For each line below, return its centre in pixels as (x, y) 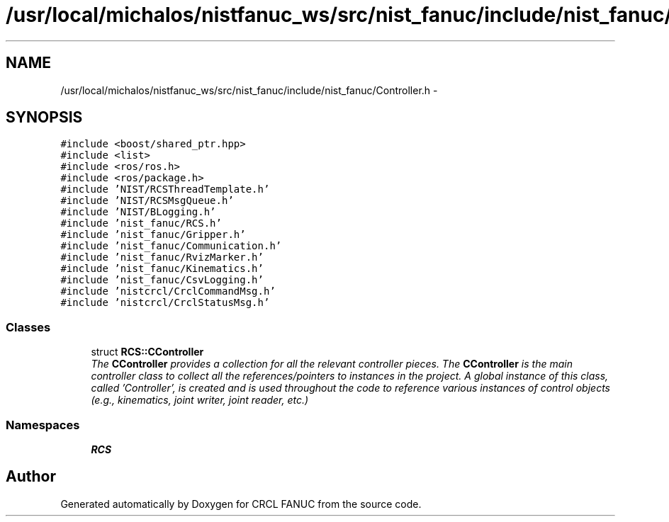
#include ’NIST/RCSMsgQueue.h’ (147, 201)
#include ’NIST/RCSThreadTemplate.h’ (165, 189)
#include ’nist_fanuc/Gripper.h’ (153, 235)
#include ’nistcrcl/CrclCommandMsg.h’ (168, 291)
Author (31, 477)
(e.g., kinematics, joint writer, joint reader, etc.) (200, 400)
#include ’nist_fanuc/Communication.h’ (171, 246)
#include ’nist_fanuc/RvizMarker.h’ (162, 257)
